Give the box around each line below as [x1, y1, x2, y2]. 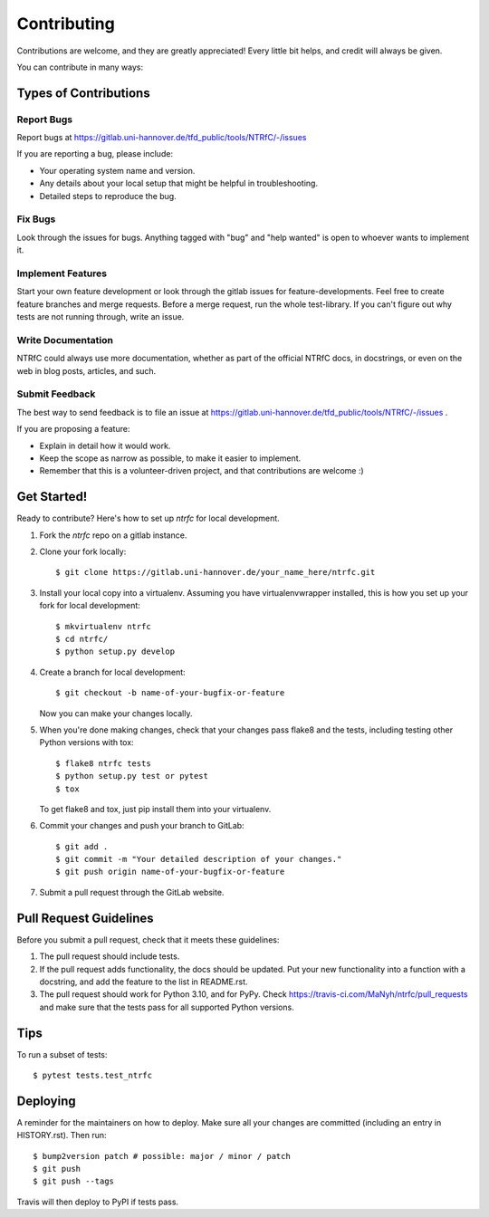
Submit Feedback [16, 388, 96, 400]
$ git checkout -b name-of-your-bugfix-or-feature [55, 688, 285, 698]
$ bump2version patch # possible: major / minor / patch [33, 1151, 292, 1161]
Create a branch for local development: [39, 666, 186, 677]
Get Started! [16, 489, 88, 504]
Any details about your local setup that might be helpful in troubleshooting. [39, 177, 319, 189]
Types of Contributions [16, 85, 150, 101]
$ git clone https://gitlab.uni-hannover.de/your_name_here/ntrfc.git [55, 567, 376, 578]
